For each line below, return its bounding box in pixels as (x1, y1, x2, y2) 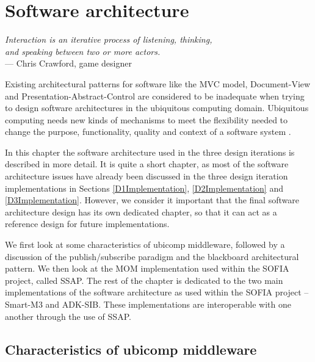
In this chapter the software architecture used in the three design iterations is (5, 145, 295, 158)
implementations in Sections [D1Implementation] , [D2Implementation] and (5, 181, 283, 194)
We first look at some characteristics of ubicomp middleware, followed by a (5, 238, 285, 251)
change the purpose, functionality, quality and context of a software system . (5, 125, 291, 138)
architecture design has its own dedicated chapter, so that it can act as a (5, 205, 277, 218)
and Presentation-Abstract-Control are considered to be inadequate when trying (5, 89, 305, 102)
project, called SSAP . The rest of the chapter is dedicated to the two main (5, 273, 283, 286)
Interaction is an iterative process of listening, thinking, (5, 33, 212, 46)
